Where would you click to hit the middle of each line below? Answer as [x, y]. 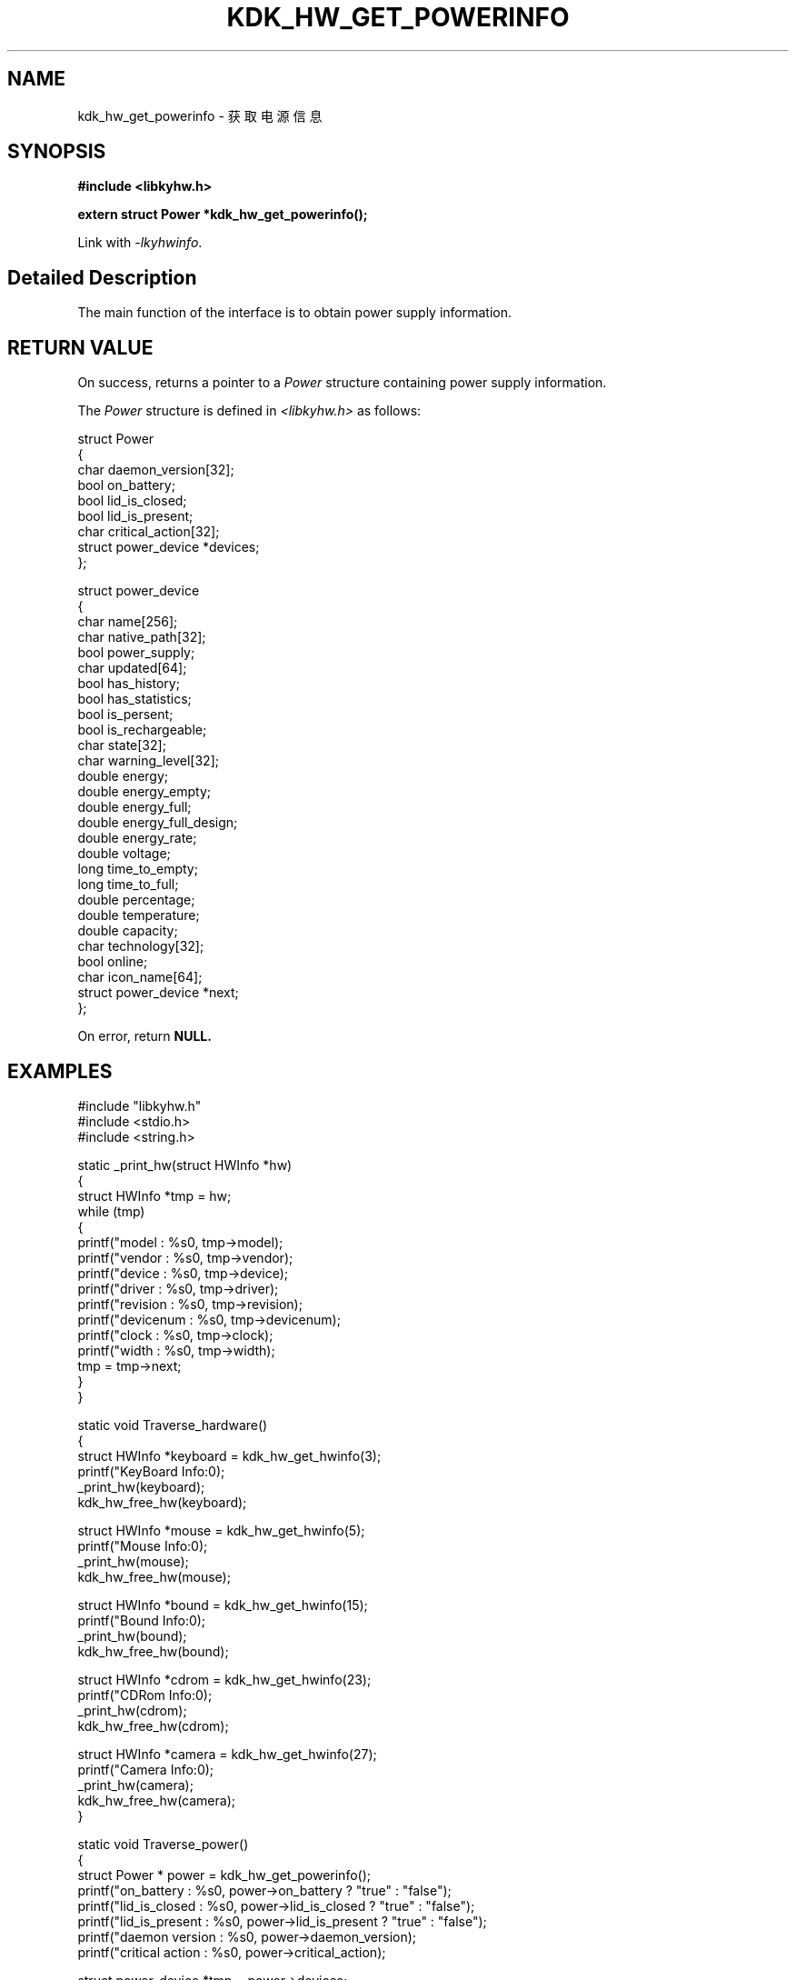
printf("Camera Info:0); [146, 1769]
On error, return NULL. [144, 1036]
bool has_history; [129, 684]
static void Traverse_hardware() [173, 1425]
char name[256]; [128, 622]
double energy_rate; [137, 838]
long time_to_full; [128, 885]
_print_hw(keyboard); [141, 1486]
